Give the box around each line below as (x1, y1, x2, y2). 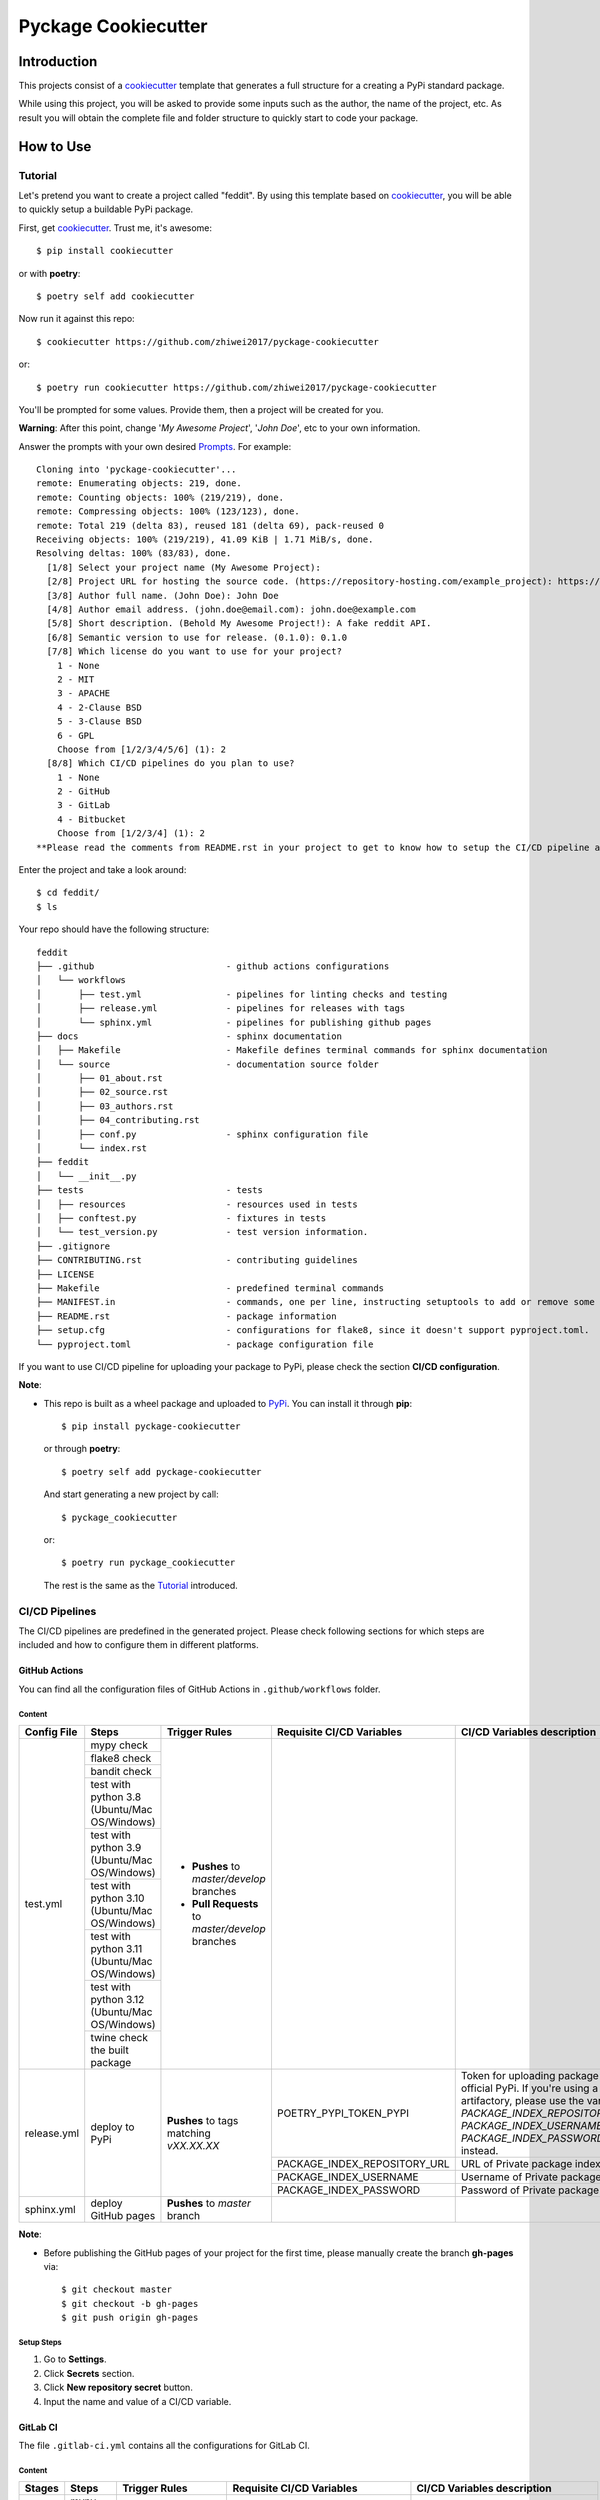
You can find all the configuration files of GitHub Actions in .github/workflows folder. (18, 1683, 381, 1695)
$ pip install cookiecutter (36, 245, 174, 257)
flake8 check (90, 1751, 152, 1765)
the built (90, 2043, 129, 2057)
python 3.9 (90, 1841, 142, 1855)
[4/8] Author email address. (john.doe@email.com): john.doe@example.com (46, 603, 416, 615)
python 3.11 (90, 1942, 143, 1956)
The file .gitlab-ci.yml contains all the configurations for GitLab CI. (18, 2440, 310, 2451)
